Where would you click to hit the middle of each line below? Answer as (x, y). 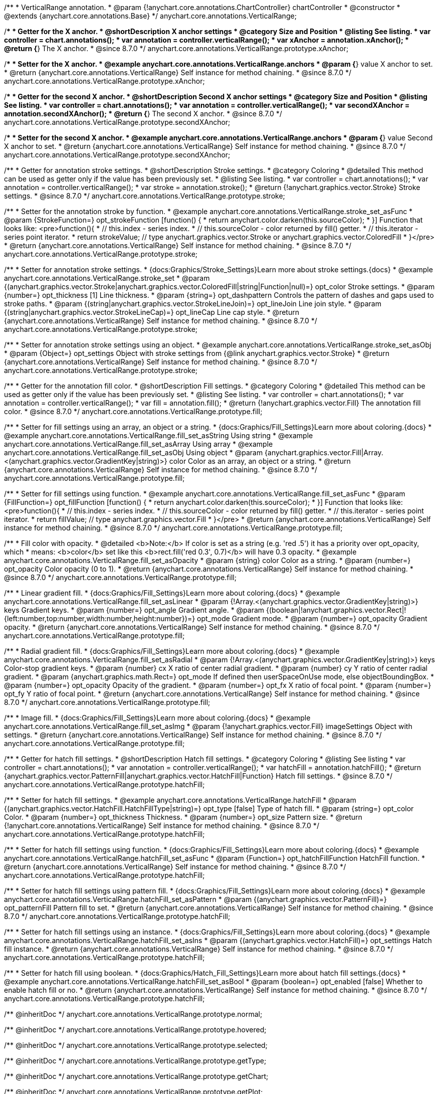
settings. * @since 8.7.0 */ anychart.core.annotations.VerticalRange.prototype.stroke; (145, 196)
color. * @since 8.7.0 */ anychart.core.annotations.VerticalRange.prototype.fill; (133, 411)
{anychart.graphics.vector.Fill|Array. (324, 452)
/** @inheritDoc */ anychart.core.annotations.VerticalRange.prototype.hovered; (135, 1030)
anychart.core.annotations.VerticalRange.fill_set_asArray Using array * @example (139, 444)
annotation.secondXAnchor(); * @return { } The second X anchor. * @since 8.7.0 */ (143, 114)
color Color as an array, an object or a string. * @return (260, 461)
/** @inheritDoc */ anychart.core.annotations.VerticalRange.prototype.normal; (133, 1014)
